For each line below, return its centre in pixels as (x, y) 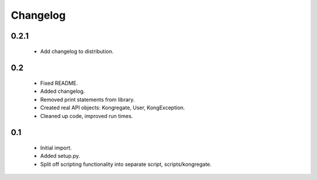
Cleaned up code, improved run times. (87, 116)
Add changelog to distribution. (77, 51)
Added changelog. (63, 91)
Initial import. (56, 148)
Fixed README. (59, 83)
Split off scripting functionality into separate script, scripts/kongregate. (126, 164)
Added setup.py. (60, 156)
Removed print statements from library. (87, 99)
